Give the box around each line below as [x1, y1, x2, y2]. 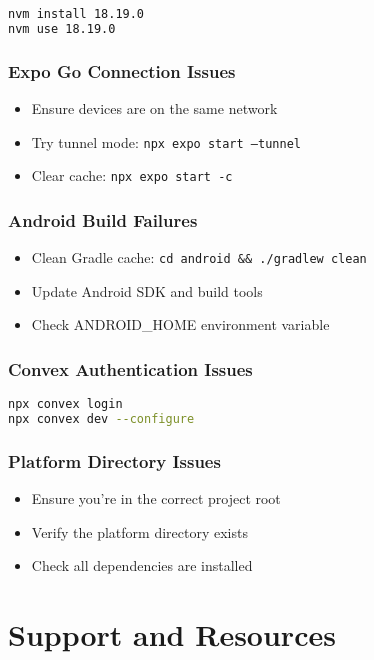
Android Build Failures [8, 207, 198, 232]
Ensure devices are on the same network [31, 97, 278, 118]
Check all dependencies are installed [31, 555, 253, 576]
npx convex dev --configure [8, 412, 195, 427]
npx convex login [8, 397, 123, 412]
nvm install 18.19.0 [8, 7, 145, 21]
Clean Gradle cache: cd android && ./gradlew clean [31, 247, 367, 268]
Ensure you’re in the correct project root [31, 488, 281, 509]
